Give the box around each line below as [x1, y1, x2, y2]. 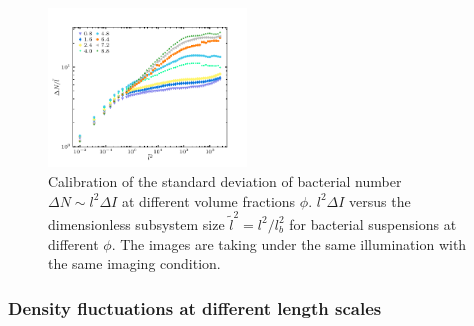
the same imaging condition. [48, 253, 221, 274]
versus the [349, 190, 411, 211]
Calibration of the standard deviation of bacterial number [48, 171, 402, 191]
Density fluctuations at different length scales [8, 295, 382, 320]
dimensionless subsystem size [48, 213, 225, 234]
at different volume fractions [121, 190, 296, 211]
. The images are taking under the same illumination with [111, 233, 467, 254]
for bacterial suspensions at [289, 213, 457, 234]
